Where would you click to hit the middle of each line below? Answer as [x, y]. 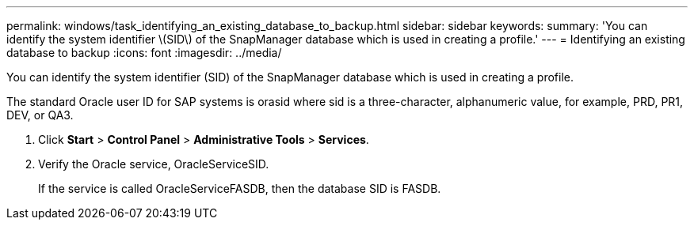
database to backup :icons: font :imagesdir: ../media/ [144, 53]
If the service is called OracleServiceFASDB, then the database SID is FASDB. [240, 188]
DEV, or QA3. [40, 115]
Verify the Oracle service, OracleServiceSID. [154, 164]
